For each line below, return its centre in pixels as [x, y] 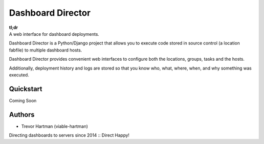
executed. [19, 75]
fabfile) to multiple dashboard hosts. [45, 50]
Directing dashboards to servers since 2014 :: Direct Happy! [69, 135]
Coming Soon [23, 100]
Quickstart [26, 89]
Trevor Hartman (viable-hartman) [55, 126]
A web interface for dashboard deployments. [54, 34]
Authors [22, 114]
